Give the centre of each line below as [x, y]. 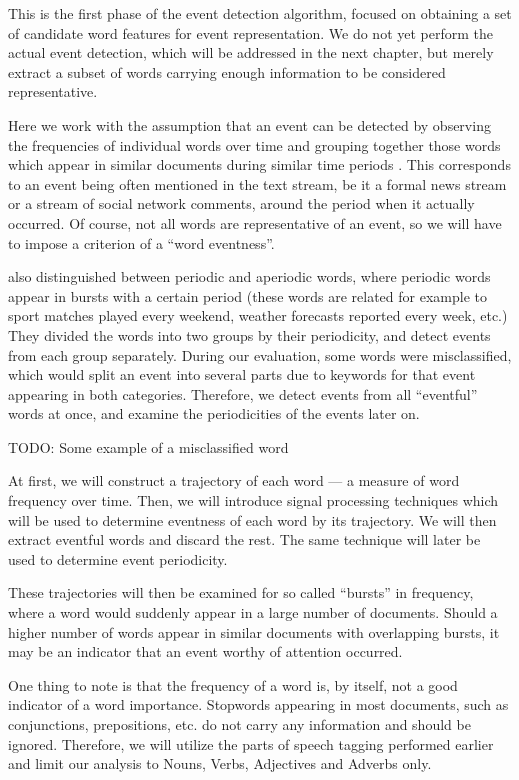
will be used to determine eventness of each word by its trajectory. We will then [252, 519]
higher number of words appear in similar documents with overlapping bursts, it [254, 631]
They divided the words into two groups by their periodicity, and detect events [249, 334]
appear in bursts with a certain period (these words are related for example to [247, 295]
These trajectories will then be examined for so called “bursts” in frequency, [241, 592]
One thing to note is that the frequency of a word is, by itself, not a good [233, 684]
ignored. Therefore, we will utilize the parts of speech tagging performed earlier [251, 743]
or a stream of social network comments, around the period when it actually [241, 203]
